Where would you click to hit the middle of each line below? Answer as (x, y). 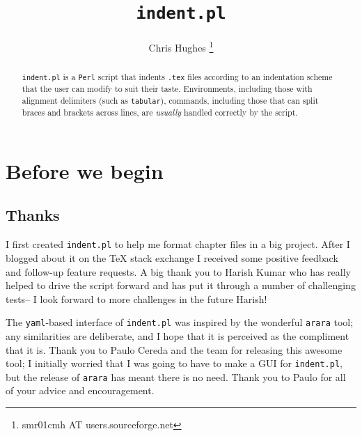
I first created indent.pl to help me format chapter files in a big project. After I (178, 244)
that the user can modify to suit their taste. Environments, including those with (167, 89)
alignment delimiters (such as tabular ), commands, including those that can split (170, 101)
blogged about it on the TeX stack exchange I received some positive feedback (172, 257)
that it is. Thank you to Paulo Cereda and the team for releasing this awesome (174, 349)
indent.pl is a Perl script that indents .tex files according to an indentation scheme (177, 77)
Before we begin (85, 170)
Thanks (33, 215)
